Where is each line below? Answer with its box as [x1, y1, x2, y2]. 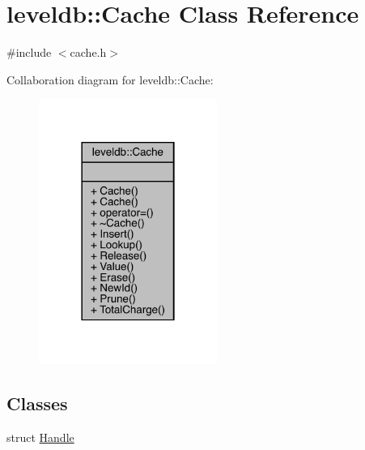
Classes [6, 391, 68, 416]
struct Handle [6, 428, 74, 445]
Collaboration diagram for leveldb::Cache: [6, 71, 214, 88]
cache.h [70, 44, 107, 61]
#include [6, 44, 52, 61]
